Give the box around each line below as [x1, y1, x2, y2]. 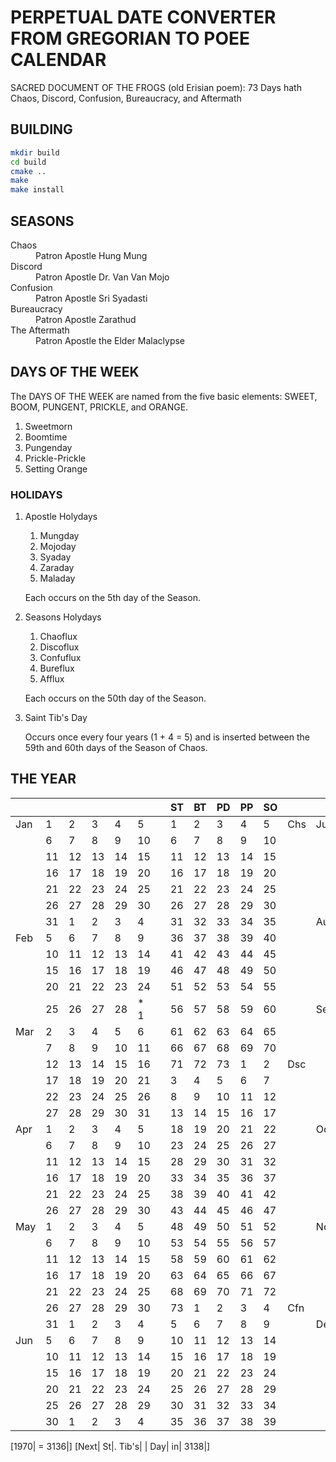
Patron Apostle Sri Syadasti [35, 292, 148, 304]
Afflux [39, 673, 65, 685]
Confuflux [39, 652, 82, 664]
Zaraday [39, 562, 75, 574]
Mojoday [39, 541, 77, 553]
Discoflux [39, 641, 80, 653]
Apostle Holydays [24, 511, 98, 523]
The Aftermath [10, 324, 70, 336]
